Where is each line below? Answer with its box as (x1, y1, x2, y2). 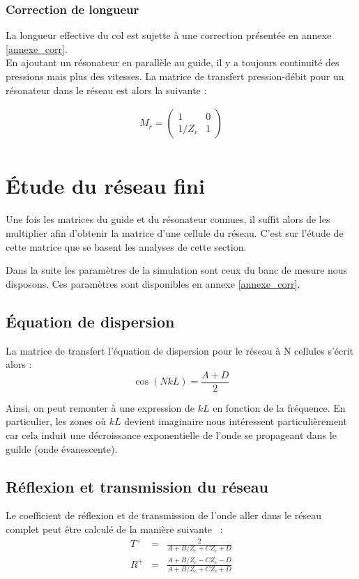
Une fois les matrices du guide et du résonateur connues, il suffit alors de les (6, 212, 330, 226)
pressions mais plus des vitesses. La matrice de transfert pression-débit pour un (6, 69, 344, 83)
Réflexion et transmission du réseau (6, 475, 268, 497)
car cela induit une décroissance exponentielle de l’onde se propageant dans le (6, 427, 337, 442)
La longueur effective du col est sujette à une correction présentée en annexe (6, 28, 332, 43)
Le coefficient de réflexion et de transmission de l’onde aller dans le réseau (6, 508, 321, 523)
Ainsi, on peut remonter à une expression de (6, 400, 195, 415)
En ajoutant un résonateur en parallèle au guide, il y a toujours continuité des (6, 55, 339, 70)
